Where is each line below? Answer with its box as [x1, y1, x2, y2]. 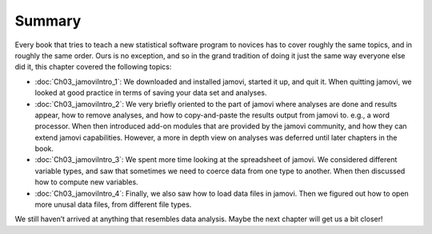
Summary [14, 12, 82, 30]
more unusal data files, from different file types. [34, 200, 192, 209]
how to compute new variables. [34, 177, 139, 187]
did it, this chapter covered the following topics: [14, 62, 172, 72]
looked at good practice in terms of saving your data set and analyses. [34, 88, 267, 97]
